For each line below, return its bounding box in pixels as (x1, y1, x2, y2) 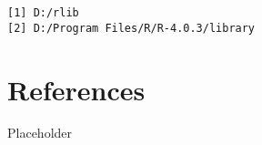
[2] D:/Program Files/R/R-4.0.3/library (7, 21, 256, 35)
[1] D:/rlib (7, 6, 79, 19)
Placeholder (7, 123, 73, 142)
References (7, 70, 146, 108)
